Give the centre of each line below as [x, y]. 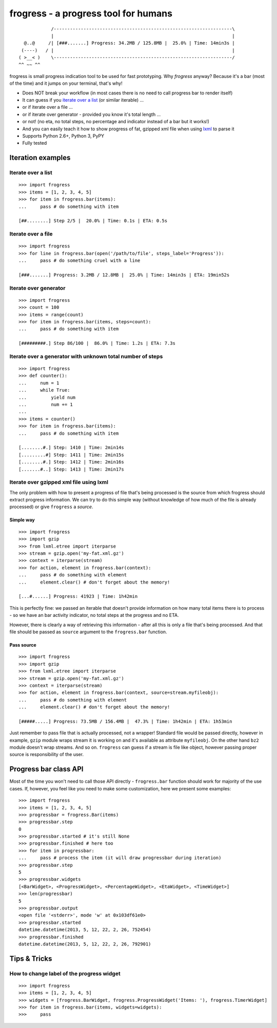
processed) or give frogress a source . [51, 507]
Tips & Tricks [31, 958]
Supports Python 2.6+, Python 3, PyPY [63, 136]
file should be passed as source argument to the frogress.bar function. [88, 632]
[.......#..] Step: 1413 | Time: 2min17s [71, 469]
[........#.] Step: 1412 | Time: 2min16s [71, 462]
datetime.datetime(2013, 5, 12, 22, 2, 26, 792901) [85, 944]
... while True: [44, 390]
